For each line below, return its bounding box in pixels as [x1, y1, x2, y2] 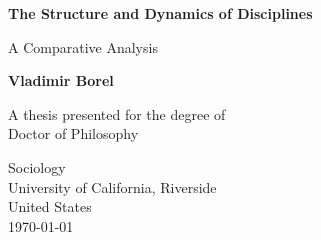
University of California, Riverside [8, 176, 217, 197]
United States [8, 196, 92, 217]
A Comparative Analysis [8, 36, 158, 57]
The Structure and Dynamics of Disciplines [8, 3, 313, 23]
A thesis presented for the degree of [8, 103, 226, 124]
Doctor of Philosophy [8, 123, 139, 144]
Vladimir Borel [8, 70, 114, 91]
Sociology [8, 156, 66, 177]
